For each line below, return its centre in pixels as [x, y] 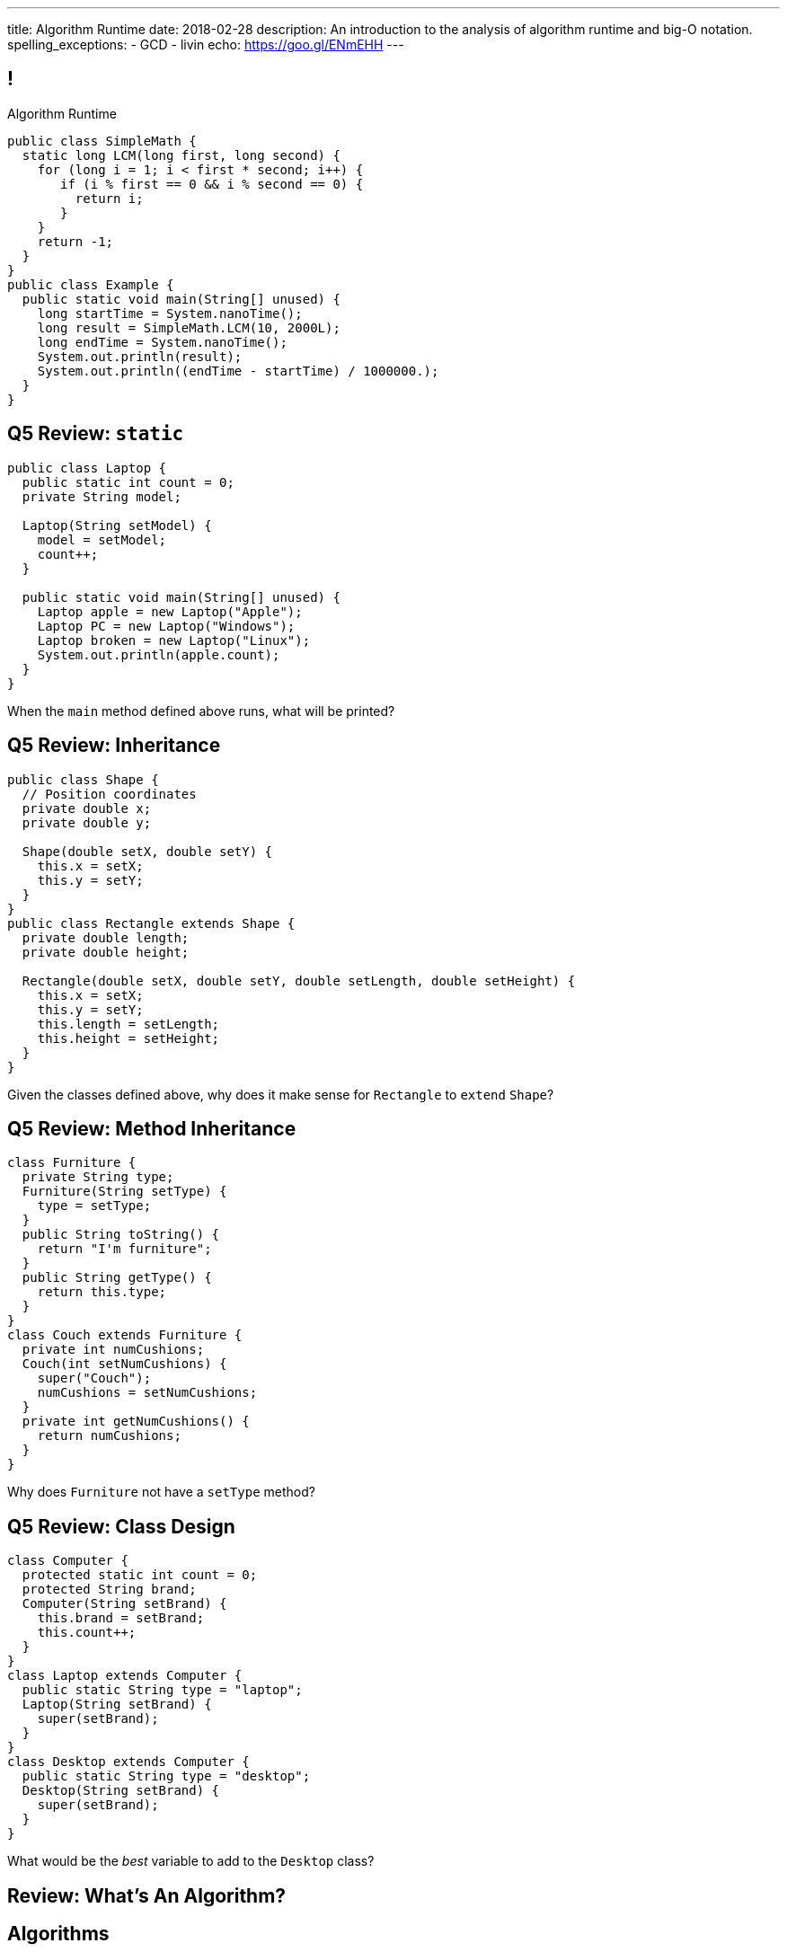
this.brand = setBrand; [121, 1618]
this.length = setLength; [128, 1024]
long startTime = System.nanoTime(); [170, 313]
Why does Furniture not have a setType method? [161, 1492]
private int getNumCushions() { [136, 1422]
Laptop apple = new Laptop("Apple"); [170, 611]
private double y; [87, 822]
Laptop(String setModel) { [117, 525]
